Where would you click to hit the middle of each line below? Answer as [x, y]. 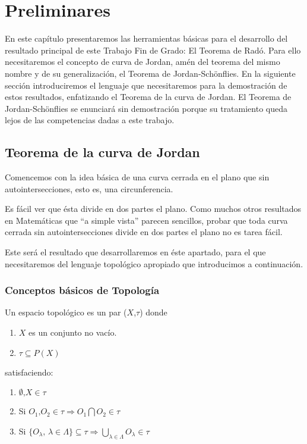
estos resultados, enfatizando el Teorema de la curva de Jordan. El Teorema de [148, 97]
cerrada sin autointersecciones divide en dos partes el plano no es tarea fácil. [144, 232]
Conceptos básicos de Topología [82, 290]
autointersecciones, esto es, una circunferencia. [89, 188]
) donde [153, 312]
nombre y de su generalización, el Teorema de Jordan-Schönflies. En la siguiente [150, 73]
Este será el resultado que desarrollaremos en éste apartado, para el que [135, 252]
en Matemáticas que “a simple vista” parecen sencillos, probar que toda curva [146, 220]
